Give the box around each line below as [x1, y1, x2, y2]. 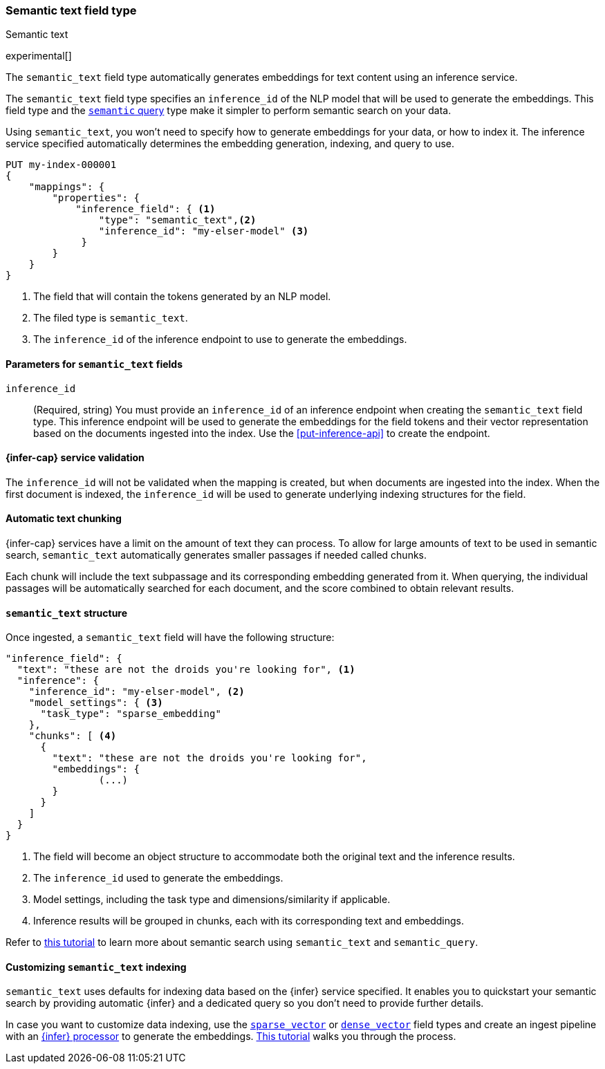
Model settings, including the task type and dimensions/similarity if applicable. [33, 893, 391, 906]
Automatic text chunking [6, 512, 122, 525]
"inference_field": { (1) [75, 203, 216, 215]
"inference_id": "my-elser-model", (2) [28, 686, 245, 698]
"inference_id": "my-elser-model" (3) [98, 225, 309, 237]
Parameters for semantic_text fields [6, 357, 183, 370]
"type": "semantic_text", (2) [98, 214, 257, 226]
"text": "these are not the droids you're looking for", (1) [17, 664, 355, 676]
